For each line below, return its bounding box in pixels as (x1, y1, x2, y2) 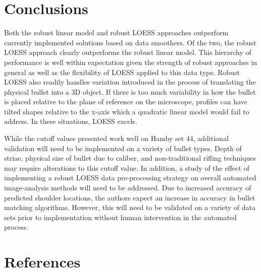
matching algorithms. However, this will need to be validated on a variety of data (4, 202, 256, 213)
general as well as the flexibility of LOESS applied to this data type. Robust (4, 66, 240, 77)
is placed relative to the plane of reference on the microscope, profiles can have (4, 96, 247, 107)
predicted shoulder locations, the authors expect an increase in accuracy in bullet (4, 192, 255, 202)
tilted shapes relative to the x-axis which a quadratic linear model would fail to (4, 106, 249, 116)
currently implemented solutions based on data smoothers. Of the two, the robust (4, 37, 256, 47)
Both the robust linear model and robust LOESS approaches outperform (4, 27, 229, 38)
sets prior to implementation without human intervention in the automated (4, 212, 237, 222)
